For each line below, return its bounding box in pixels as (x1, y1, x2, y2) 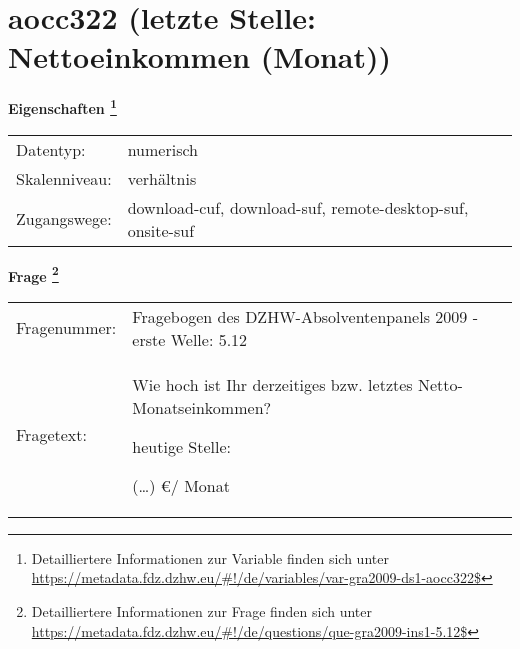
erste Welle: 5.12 (132, 327, 248, 351)
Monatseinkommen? (132, 395, 272, 419)
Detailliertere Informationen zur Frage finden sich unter (31, 601, 373, 621)
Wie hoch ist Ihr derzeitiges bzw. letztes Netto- (132, 372, 463, 396)
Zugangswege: (16, 207, 112, 231)
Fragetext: (16, 423, 87, 447)
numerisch (127, 137, 198, 161)
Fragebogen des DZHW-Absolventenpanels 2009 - (132, 304, 478, 328)
